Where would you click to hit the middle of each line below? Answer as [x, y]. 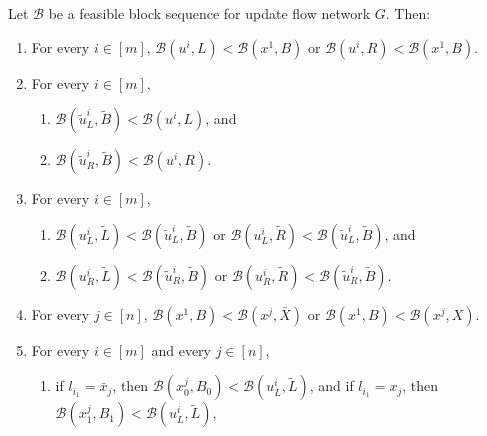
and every [181, 349]
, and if [331, 385]
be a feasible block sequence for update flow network [209, 13]
